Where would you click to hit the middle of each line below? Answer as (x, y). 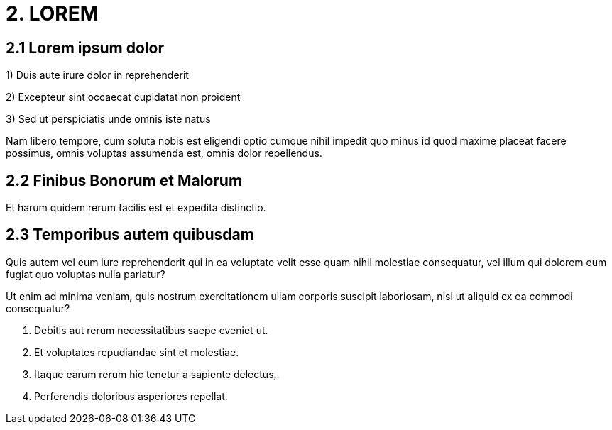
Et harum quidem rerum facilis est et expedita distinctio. (136, 208)
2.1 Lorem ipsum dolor (85, 48)
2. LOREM (52, 13)
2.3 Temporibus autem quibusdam (130, 235)
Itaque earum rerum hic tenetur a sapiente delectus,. (157, 374)
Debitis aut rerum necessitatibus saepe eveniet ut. (151, 330)
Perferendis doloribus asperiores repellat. (131, 396)
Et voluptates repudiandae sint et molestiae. (137, 352)
